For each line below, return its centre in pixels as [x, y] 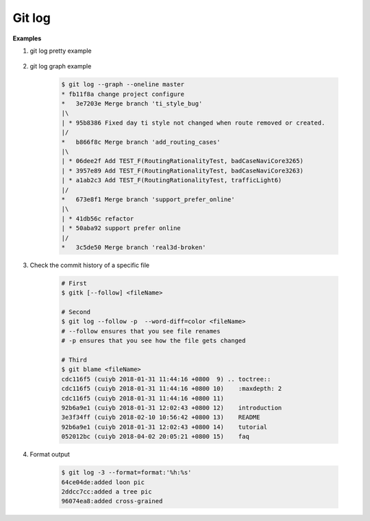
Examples [27, 38]
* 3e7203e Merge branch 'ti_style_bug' [132, 104]
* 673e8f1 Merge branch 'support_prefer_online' [148, 200]
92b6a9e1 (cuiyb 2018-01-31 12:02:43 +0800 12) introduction [172, 408]
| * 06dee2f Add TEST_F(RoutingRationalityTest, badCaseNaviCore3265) [183, 161]
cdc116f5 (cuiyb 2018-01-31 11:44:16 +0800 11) [143, 398]
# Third [74, 360]
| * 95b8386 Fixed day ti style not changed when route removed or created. [193, 123]
